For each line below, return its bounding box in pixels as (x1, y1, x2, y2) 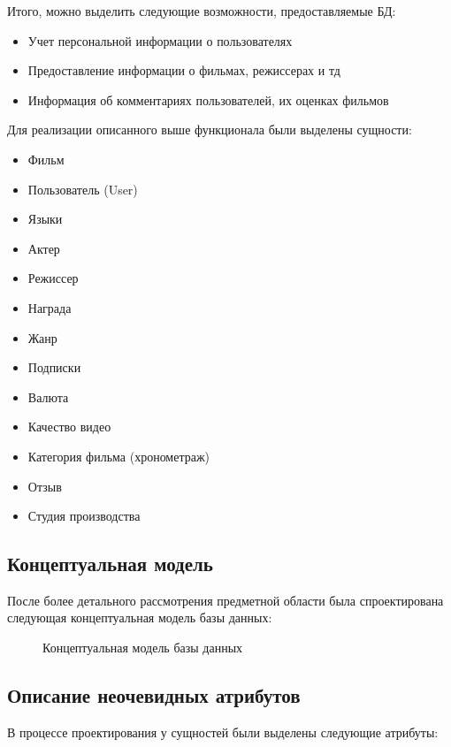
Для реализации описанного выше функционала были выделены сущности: (7, 120, 412, 139)
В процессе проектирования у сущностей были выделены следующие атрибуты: (7, 722, 439, 741)
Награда (27, 298, 72, 316)
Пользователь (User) (27, 179, 138, 198)
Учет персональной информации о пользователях (27, 31, 293, 50)
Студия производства (27, 507, 141, 525)
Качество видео (27, 417, 111, 436)
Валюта (27, 387, 69, 406)
